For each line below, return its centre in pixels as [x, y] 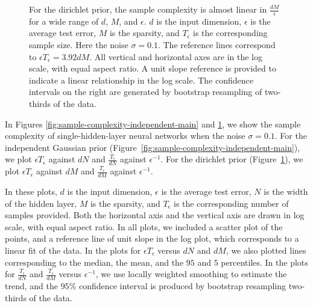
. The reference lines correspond [217, 45]
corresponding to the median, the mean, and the [94, 262]
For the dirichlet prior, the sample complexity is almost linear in [148, 9]
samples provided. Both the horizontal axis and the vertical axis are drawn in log [155, 215]
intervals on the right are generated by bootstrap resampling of [146, 92]
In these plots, [31, 191]
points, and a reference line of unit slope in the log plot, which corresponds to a [152, 238]
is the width [286, 191]
